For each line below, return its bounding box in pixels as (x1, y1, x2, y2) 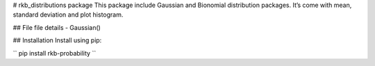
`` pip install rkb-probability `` (12, 49, 97, 57)
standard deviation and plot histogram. (12, 10, 124, 19)
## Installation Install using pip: (12, 36, 102, 44)
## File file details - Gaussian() (12, 23, 101, 31)
